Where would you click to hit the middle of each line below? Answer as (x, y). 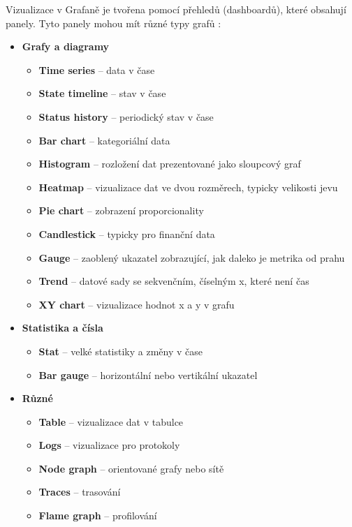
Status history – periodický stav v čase (126, 116)
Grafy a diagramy (66, 46)
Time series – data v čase (97, 69)
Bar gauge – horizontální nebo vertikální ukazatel (148, 374)
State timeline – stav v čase (102, 93)
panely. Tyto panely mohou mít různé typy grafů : (113, 23)
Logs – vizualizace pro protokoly (109, 445)
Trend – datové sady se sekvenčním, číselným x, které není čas (174, 281)
